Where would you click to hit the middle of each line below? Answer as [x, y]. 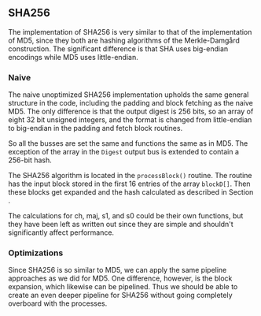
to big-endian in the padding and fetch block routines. [96, 128]
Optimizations [36, 253]
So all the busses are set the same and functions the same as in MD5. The [128, 143]
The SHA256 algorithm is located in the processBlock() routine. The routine [130, 176]
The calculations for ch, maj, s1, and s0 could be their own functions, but [126, 216]
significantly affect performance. [61, 232]
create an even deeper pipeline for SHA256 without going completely [121, 296]
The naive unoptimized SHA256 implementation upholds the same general [129, 95]
